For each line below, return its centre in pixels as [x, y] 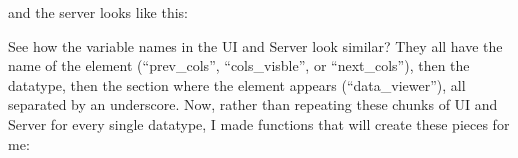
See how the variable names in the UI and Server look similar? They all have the [255, 45]
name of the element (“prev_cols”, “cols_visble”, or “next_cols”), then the [239, 65]
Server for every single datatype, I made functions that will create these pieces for [259, 123]
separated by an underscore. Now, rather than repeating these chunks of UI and [253, 104]
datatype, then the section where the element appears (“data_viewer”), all [237, 84]
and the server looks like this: [98, 12]
